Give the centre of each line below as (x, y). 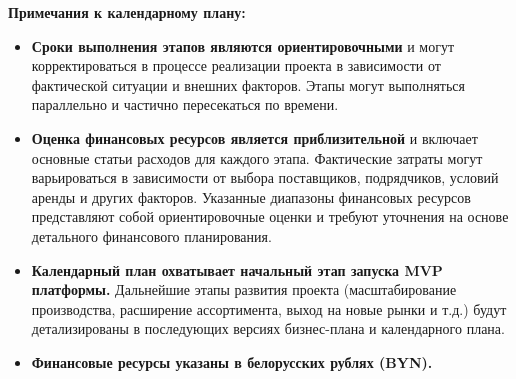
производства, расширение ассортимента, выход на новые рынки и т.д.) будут (269, 308)
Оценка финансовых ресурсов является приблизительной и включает (254, 137)
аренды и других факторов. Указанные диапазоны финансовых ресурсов (251, 196)
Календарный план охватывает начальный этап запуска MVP (237, 269)
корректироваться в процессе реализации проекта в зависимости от (236, 65)
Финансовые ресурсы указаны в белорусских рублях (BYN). (232, 361)
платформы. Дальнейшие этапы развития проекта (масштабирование (244, 289)
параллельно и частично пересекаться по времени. (185, 104)
